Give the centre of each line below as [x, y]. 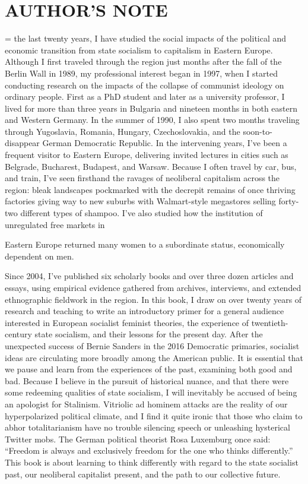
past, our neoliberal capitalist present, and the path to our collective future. [143, 474]
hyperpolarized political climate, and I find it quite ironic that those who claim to [154, 415]
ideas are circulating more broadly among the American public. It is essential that [154, 357]
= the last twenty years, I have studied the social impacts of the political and [146, 38]
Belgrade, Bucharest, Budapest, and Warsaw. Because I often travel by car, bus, [151, 166]
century [18, 334]
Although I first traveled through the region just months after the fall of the [143, 61]
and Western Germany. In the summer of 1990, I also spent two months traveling [152, 120]
